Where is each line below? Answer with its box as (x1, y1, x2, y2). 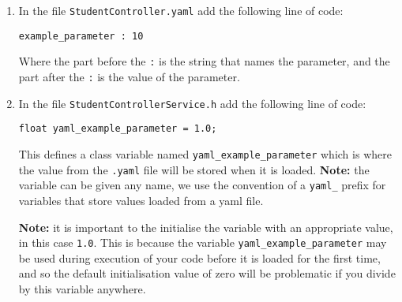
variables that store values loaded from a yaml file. (18, 192, 264, 208)
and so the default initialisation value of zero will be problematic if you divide (18, 265, 396, 281)
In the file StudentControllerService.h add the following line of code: (18, 95, 366, 111)
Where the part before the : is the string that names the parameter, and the (18, 53, 390, 69)
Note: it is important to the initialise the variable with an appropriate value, (18, 218, 393, 235)
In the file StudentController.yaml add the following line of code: (18, 2, 344, 18)
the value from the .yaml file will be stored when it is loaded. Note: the (18, 161, 370, 177)
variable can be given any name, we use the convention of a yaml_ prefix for (18, 177, 386, 193)
